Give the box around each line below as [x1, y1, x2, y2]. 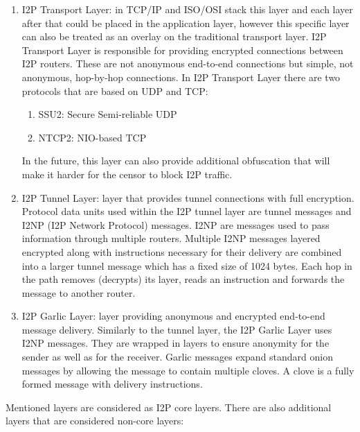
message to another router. [21, 285, 136, 300]
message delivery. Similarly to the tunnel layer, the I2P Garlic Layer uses [21, 322, 332, 336]
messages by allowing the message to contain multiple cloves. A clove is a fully [21, 363, 354, 377]
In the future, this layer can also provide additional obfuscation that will [21, 153, 330, 168]
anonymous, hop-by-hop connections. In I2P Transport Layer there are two [21, 69, 341, 84]
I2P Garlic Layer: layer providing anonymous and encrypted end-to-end [21, 309, 325, 323]
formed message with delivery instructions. [21, 377, 203, 391]
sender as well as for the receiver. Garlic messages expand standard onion [21, 349, 334, 364]
